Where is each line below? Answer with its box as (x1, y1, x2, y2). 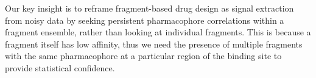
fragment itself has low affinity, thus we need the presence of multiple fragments (5, 37, 303, 50)
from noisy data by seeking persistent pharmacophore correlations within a (5, 13, 284, 26)
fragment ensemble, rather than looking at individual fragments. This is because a (5, 26, 311, 38)
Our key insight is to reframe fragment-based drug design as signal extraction (5, 2, 294, 14)
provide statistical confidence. (5, 61, 115, 74)
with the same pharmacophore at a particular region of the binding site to (5, 49, 282, 62)
